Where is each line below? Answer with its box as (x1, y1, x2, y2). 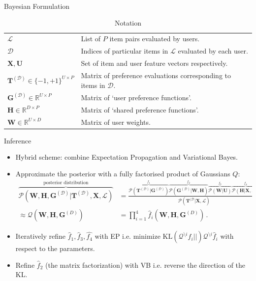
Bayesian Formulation (4, 1, 70, 11)
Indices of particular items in (81, 46, 168, 56)
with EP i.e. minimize (95, 231, 160, 241)
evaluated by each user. (178, 46, 248, 56)
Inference (4, 135, 32, 145)
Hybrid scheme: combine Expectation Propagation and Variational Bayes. (15, 152, 238, 162)
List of (81, 33, 101, 44)
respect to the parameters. (15, 243, 95, 253)
